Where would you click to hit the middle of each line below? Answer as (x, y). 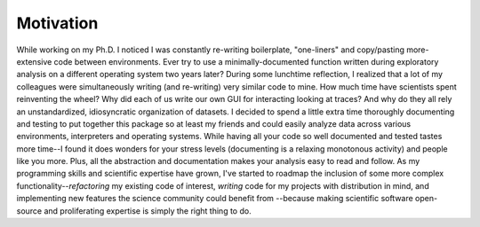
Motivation (57, 23)
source (29, 211)
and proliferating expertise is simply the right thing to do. (148, 211)
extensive (34, 61)
